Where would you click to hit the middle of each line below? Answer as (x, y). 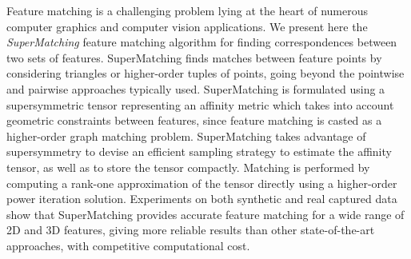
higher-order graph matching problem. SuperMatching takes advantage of (186, 135)
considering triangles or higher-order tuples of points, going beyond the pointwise (205, 73)
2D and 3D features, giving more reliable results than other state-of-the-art (191, 230)
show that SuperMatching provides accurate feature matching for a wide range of (205, 214)
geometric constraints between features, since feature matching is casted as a (194, 120)
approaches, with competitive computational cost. (128, 245)
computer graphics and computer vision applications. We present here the (187, 26)
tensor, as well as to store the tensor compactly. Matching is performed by (188, 167)
